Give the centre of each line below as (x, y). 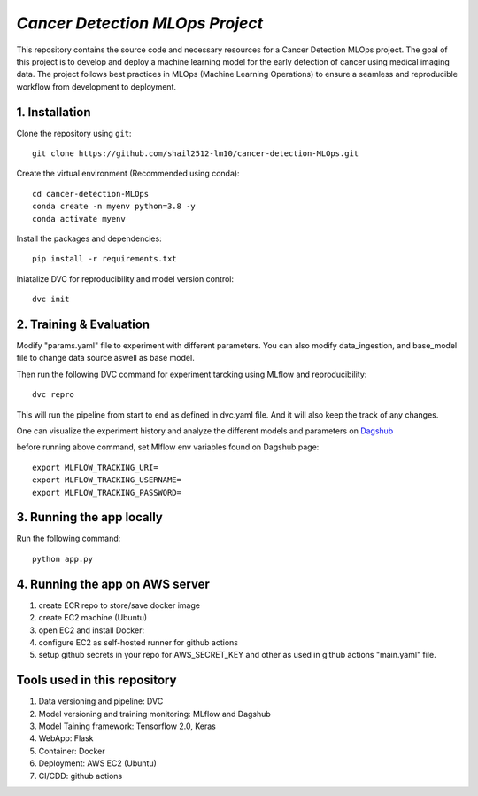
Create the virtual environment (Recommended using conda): (128, 174)
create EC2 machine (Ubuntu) (93, 618)
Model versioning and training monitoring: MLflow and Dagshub (155, 714)
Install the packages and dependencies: (89, 238)
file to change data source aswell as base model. (105, 358)
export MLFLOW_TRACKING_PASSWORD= (107, 492)
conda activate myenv (79, 219)
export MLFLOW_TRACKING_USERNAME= (107, 480)
